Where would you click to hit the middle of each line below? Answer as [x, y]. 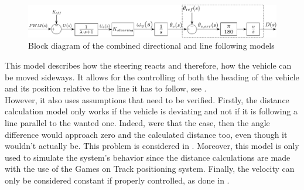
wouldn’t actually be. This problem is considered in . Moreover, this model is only [152, 146]
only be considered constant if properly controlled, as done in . [117, 180]
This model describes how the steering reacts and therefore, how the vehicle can [148, 65]
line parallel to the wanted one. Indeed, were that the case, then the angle [137, 123]
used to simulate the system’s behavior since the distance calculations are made [148, 157]
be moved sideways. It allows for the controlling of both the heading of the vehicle [152, 77]
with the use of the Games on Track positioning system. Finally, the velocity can [150, 169]
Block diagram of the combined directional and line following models [151, 45]
